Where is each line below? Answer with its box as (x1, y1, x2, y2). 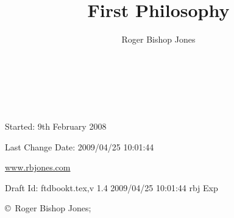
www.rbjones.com (5, 161, 71, 174)
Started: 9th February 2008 (5, 119, 107, 132)
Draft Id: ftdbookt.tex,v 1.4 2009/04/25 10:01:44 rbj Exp (5, 181, 218, 194)
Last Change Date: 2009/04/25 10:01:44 (5, 140, 154, 153)
